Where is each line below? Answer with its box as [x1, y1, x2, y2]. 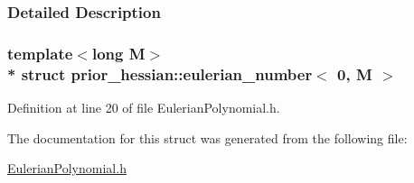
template [7, 41, 73, 64]
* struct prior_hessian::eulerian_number [7, 62, 313, 85]
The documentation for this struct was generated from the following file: [7, 128, 408, 147]
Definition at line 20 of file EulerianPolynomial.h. [7, 97, 280, 116]
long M [91, 41, 146, 64]
